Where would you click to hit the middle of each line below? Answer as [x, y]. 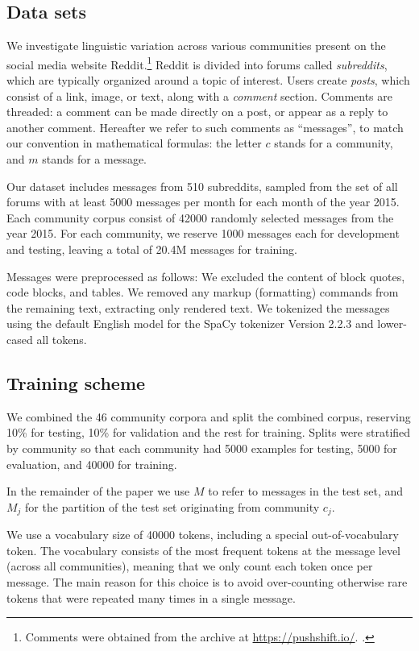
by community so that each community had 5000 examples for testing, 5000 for [202, 448]
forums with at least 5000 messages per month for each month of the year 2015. [203, 202]
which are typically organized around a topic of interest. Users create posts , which [208, 80]
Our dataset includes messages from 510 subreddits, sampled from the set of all [202, 186]
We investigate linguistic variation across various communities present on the [196, 46]
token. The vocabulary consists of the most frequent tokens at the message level [203, 550]
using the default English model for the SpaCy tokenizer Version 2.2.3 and [190, 323]
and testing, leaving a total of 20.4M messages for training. [152, 249]
